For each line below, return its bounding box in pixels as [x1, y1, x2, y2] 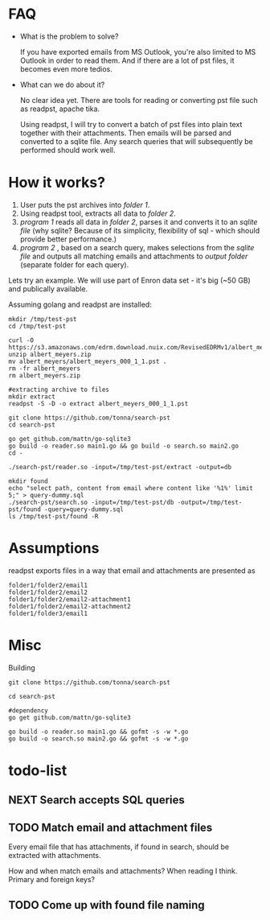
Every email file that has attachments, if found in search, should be [8, 842, 230, 852]
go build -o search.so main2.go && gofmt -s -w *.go [8, 734, 189, 743]
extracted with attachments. [8, 851, 102, 860]
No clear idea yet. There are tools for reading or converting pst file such [19, 95, 259, 105]
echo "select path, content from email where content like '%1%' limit [8, 484, 253, 492]
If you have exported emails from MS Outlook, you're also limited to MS [19, 47, 256, 56]
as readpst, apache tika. [19, 104, 100, 113]
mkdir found [8, 477, 48, 485]
